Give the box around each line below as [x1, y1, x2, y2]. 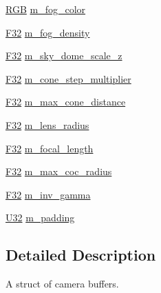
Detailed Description [6, 244, 156, 265]
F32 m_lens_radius [6, 117, 89, 132]
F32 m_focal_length [6, 141, 94, 155]
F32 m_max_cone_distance [6, 94, 126, 109]
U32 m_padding [6, 210, 75, 225]
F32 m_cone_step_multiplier [6, 71, 131, 85]
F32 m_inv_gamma [6, 187, 91, 201]
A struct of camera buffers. [6, 276, 119, 291]
